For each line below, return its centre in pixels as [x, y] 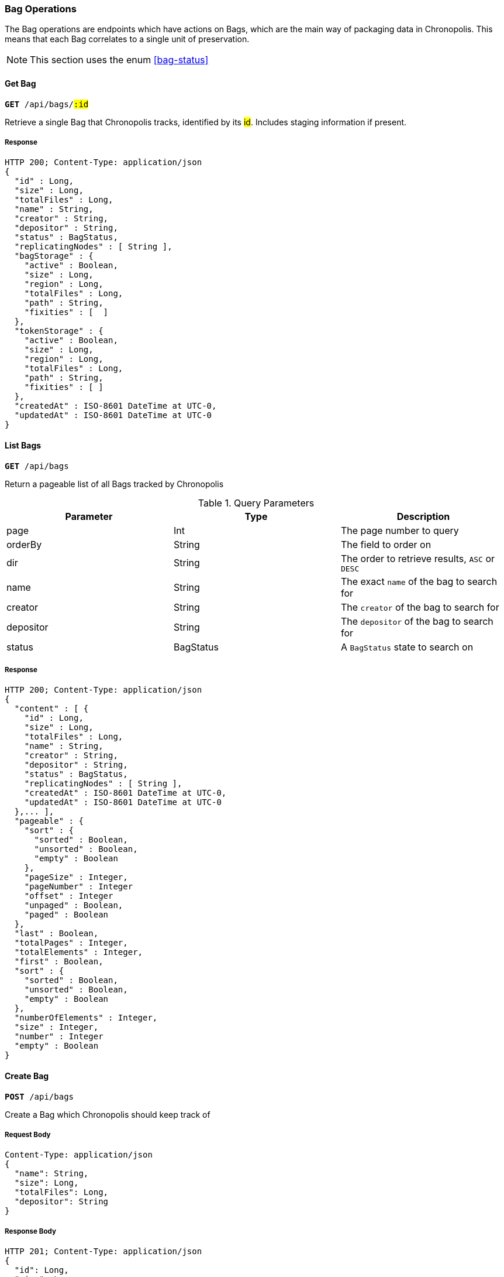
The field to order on [386, 544]
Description [423, 516]
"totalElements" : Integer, [79, 952]
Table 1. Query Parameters [256, 503]
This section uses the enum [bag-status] [119, 60]
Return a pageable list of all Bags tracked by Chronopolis [114, 484]
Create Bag [27, 1076]
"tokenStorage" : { [59, 331]
